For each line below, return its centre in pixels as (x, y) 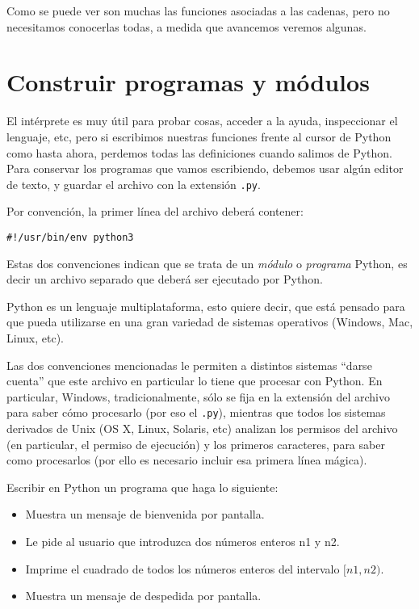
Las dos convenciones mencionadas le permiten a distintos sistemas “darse (189, 365)
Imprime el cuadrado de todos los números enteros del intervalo (182, 568)
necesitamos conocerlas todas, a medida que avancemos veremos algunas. (186, 26)
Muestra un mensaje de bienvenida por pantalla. (145, 514)
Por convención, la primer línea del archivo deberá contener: (155, 211)
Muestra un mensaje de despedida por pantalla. (143, 596)
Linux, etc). (35, 337)
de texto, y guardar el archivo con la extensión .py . (134, 184)
